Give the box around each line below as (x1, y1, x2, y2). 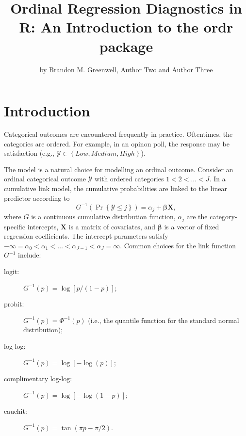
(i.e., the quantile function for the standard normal (88, 315, 239, 325)
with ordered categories (94, 174, 164, 184)
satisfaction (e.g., (4, 148, 54, 158)
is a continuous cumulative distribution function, (31, 211, 176, 222)
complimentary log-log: (4, 373, 72, 384)
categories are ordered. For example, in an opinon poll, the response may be (4, 138, 230, 148)
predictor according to (4, 193, 70, 203)
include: (17, 250, 41, 260)
